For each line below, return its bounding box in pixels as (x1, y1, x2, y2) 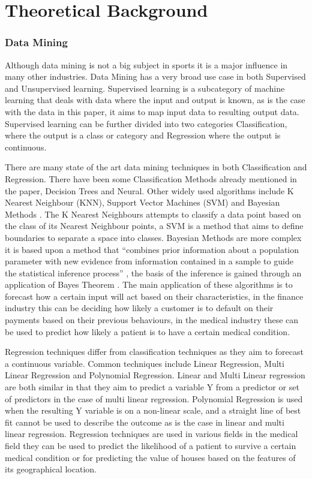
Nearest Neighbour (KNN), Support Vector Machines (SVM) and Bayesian (5, 196, 280, 209)
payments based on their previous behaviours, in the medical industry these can (5, 314, 299, 326)
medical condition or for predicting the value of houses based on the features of (5, 451, 296, 463)
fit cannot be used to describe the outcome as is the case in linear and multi (5, 415, 284, 428)
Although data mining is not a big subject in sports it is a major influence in (5, 58, 288, 71)
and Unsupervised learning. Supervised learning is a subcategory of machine (5, 82, 285, 94)
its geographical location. (5, 463, 97, 475)
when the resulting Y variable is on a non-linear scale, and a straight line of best (5, 404, 301, 417)
